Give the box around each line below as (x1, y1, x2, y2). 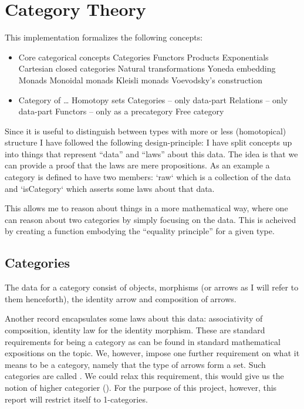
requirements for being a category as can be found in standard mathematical (5, 335, 281, 347)
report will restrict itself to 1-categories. (5, 393, 148, 405)
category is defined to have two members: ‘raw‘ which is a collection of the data (5, 171, 291, 183)
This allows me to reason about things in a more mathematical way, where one (5, 202, 288, 214)
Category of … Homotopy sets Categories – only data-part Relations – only (18, 93, 288, 106)
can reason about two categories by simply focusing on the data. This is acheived (5, 213, 296, 225)
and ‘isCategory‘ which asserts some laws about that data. (5, 182, 215, 194)
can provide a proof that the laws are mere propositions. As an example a (5, 159, 270, 171)
